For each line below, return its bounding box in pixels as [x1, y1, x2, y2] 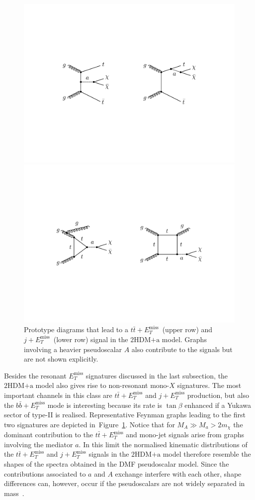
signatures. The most [177, 380, 242, 390]
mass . [4, 488, 24, 498]
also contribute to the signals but [131, 344, 233, 354]
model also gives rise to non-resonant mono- [35, 380, 170, 390]
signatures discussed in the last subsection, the [85, 370, 228, 380]
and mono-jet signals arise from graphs [126, 429, 244, 440]
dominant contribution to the [4, 429, 93, 440]
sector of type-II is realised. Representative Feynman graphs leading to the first [4, 409, 246, 420]
